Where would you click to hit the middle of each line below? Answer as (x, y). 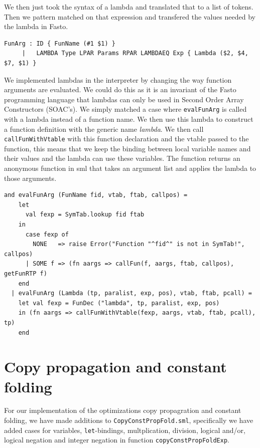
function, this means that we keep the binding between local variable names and (127, 148)
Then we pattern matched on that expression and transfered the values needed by (130, 16)
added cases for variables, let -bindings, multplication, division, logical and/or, (125, 430)
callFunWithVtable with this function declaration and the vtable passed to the (126, 139)
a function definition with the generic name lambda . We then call (104, 129)
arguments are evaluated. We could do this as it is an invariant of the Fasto (120, 89)
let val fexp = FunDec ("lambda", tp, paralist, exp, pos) (119, 303)
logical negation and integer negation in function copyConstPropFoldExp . (117, 440)
